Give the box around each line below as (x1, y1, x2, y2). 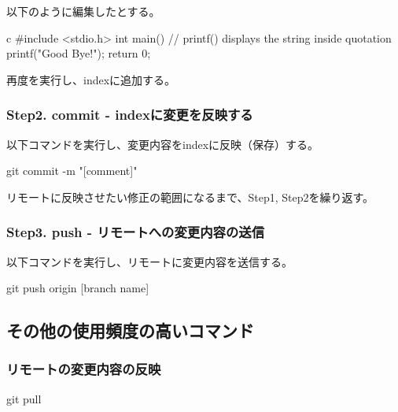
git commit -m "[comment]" (6, 162, 138, 179)
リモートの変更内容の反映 (6, 359, 161, 379)
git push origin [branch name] (6, 280, 149, 296)
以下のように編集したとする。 (6, 3, 160, 19)
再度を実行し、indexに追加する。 (6, 71, 176, 87)
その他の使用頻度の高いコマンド (6, 318, 254, 343)
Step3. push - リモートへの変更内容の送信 (6, 222, 264, 242)
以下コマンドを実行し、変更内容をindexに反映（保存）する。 (6, 135, 319, 152)
